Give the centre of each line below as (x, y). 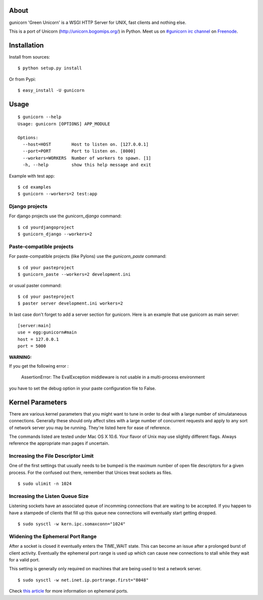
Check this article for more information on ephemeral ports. (69, 591)
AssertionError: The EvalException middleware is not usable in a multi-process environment (113, 377)
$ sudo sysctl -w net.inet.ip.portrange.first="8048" (83, 580)
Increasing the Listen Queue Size (49, 496)
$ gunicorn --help (40, 117)
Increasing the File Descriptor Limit (51, 456)
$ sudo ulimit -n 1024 (45, 484)
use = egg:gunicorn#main (47, 332)
